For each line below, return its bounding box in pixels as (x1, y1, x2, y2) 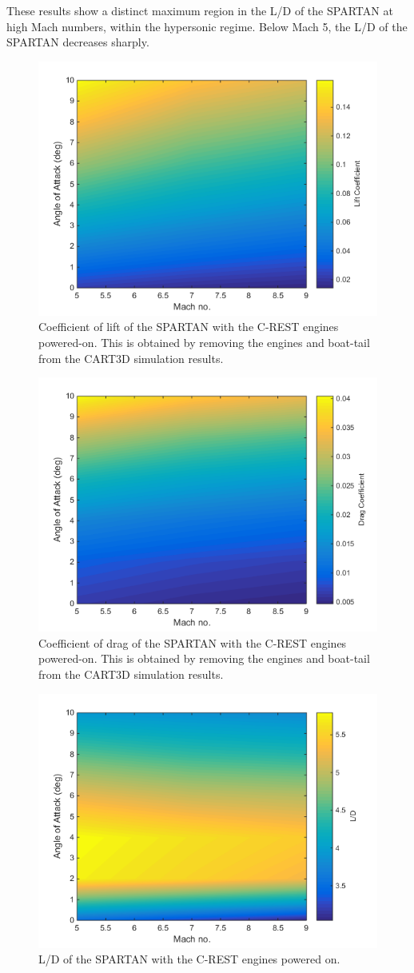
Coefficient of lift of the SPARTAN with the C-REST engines (38, 318, 339, 335)
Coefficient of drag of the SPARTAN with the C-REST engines (38, 634, 347, 651)
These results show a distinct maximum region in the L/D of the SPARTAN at (6, 2, 393, 18)
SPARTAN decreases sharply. (6, 34, 149, 50)
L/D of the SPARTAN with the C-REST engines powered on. (38, 951, 340, 967)
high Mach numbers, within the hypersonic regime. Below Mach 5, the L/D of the (6, 18, 408, 34)
